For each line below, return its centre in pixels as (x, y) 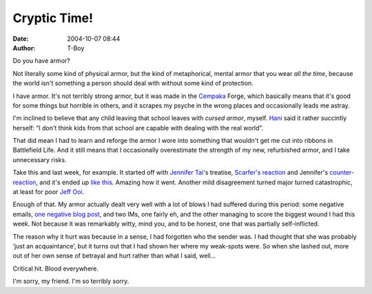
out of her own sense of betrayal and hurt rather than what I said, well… (114, 256)
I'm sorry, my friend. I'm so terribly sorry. (71, 281)
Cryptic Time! (53, 18)
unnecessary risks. (40, 159)
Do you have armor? (41, 61)
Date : (21, 39)
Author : (24, 48)
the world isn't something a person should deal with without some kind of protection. (133, 84)
